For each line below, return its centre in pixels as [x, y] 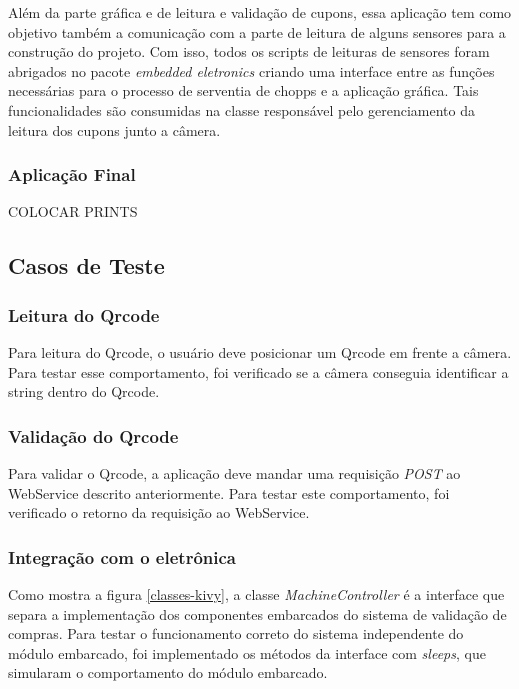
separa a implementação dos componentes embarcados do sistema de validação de [257, 613]
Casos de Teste [86, 265]
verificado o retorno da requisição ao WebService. [159, 512]
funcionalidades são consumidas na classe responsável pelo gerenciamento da [241, 109]
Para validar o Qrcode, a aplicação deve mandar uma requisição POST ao [234, 472]
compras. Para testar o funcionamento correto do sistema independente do [236, 633]
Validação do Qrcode [93, 435]
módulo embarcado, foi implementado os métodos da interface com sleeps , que [247, 652]
